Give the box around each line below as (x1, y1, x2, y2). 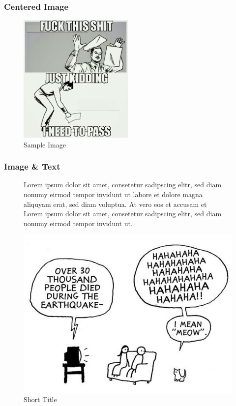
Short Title (24, 394, 57, 405)
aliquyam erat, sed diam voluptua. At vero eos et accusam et (24, 199, 207, 209)
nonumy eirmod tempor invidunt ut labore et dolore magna (24, 189, 203, 199)
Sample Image (24, 139, 66, 149)
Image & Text (4, 160, 60, 173)
